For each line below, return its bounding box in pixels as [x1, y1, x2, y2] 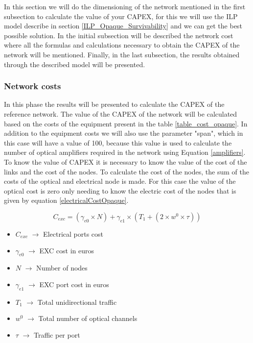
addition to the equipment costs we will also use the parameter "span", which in [4, 128, 243, 138]
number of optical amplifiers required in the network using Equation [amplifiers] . [4, 147, 246, 157]
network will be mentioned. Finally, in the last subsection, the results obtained [4, 49, 240, 59]
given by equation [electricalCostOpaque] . [4, 195, 129, 205]
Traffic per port [33, 329, 80, 340]
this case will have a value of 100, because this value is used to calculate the [4, 137, 232, 147]
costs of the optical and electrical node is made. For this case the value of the [4, 176, 236, 186]
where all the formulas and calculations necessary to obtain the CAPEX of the [4, 40, 240, 50]
